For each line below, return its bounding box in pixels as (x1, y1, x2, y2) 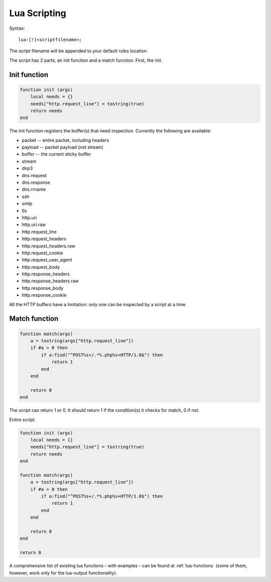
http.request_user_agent (22, 257, 72, 263)
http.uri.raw (22, 222, 46, 228)
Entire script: (9, 416, 36, 422)
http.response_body (22, 285, 64, 291)
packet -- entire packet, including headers (22, 137, 109, 143)
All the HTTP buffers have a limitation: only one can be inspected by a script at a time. (9, 301, 187, 307)
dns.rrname (22, 186, 46, 192)
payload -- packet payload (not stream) (22, 144, 104, 151)
